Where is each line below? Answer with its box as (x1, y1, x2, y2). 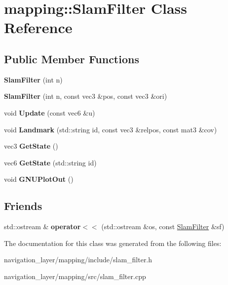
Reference (4, 17, 73, 38)
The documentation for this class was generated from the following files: (4, 238, 222, 248)
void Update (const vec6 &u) (4, 107, 95, 118)
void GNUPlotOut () (4, 174, 74, 184)
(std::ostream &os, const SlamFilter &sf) (101, 221, 225, 232)
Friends (4, 198, 42, 213)
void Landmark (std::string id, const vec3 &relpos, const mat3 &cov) (4, 124, 217, 134)
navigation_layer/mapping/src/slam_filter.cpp (4, 271, 146, 281)
